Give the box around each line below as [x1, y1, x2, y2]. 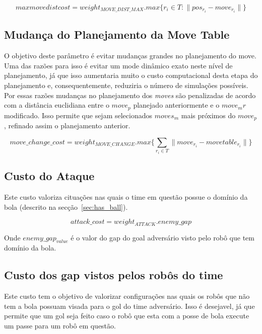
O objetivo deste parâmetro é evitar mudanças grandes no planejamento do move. [4, 50, 256, 61]
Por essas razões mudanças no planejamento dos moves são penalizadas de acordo [4, 90, 256, 100]
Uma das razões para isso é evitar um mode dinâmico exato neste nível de [4, 60, 233, 70]
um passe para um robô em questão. [4, 320, 116, 330]
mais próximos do [181, 110, 236, 120]
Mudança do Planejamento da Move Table [4, 27, 230, 42]
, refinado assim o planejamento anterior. [4, 120, 130, 131]
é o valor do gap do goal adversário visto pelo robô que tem [71, 232, 254, 242]
